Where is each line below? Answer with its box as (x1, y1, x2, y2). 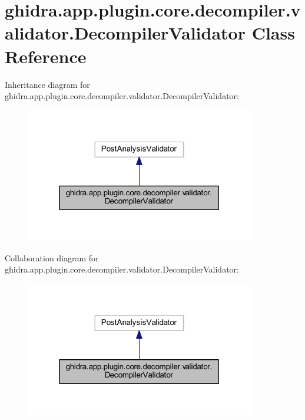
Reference (5, 44, 87, 68)
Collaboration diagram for (5, 251, 99, 264)
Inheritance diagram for (5, 78, 90, 90)
